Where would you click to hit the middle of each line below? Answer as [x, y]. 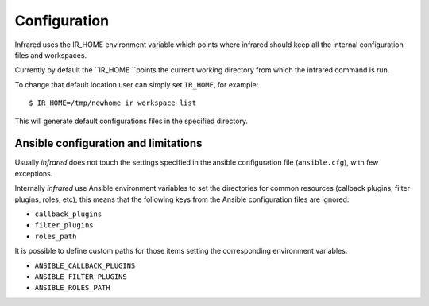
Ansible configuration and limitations [108, 143]
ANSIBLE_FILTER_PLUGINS [81, 277]
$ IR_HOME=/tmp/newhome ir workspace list [113, 103]
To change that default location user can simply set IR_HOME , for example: [137, 84]
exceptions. [34, 173]
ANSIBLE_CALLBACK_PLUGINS [85, 265]
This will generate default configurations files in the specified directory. [131, 121]
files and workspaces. [51, 55]
